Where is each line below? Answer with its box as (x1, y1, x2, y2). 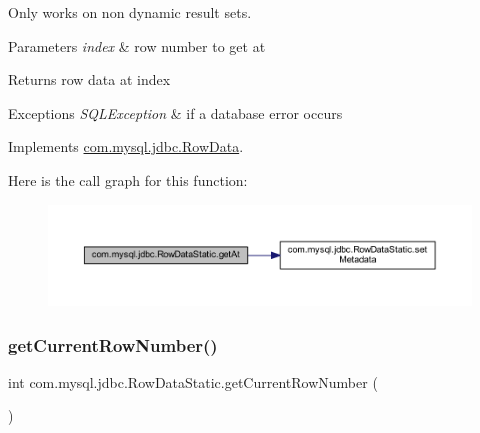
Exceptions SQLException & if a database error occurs (8, 102, 343, 123)
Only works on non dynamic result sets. (8, 2, 252, 22)
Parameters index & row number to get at (8, 35, 266, 56)
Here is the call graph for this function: (8, 169, 248, 190)
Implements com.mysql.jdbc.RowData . (8, 136, 244, 157)
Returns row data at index (8, 69, 171, 90)
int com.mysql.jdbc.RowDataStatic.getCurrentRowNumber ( (8, 371, 378, 392)
